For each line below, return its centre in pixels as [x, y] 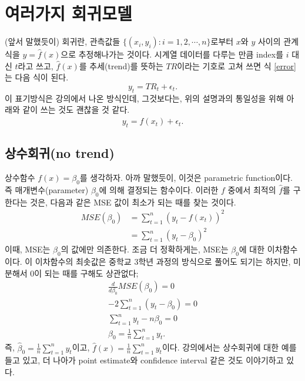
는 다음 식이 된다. [37, 77]
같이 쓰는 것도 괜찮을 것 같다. [76, 109]
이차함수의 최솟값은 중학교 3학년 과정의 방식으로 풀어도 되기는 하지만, [163, 262]
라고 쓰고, [36, 65]
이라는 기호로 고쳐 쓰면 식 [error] [237, 65]
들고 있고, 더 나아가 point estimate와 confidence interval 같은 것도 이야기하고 [144, 360]
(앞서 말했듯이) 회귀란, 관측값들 [63, 41]
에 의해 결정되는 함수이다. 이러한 [159, 189]
